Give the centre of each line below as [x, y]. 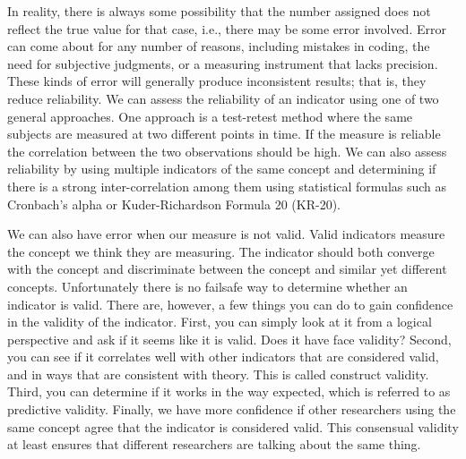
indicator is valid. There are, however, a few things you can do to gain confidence [230, 304]
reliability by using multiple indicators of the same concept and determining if [222, 169]
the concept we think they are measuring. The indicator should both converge [221, 251]
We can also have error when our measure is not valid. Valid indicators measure [226, 234]
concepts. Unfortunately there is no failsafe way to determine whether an [207, 286]
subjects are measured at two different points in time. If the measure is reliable [224, 134]
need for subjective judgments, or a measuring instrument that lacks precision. [223, 63]
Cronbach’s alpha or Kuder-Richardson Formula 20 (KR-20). [174, 204]
